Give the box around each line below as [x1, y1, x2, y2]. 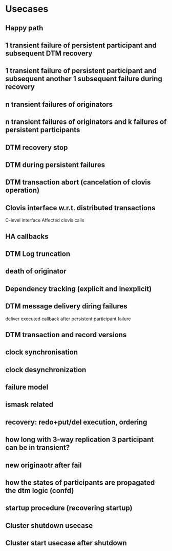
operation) [5, 186, 40, 195]
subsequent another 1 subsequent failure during [5, 75, 162, 83]
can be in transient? [5, 443, 70, 452]
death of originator [5, 267, 67, 275]
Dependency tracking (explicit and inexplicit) [5, 284, 152, 293]
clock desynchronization [5, 365, 87, 374]
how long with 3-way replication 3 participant [5, 435, 154, 444]
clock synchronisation [5, 348, 78, 357]
